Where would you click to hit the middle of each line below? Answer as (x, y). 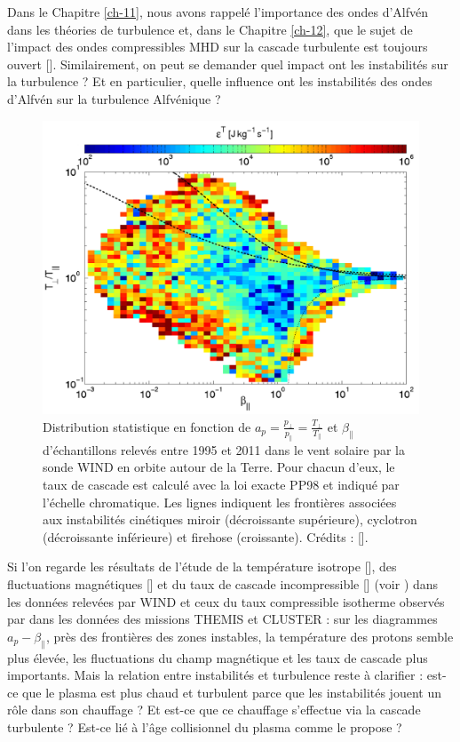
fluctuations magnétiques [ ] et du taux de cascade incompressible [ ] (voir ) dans (223, 583)
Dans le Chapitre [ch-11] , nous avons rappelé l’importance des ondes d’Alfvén (218, 12)
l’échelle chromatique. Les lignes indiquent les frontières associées (220, 502)
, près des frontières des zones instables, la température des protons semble (250, 636)
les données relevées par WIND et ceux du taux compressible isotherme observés (226, 601)
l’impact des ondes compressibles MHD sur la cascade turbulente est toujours (218, 47)
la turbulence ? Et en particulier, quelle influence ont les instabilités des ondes (220, 81)
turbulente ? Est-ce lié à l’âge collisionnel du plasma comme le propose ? (205, 726)
